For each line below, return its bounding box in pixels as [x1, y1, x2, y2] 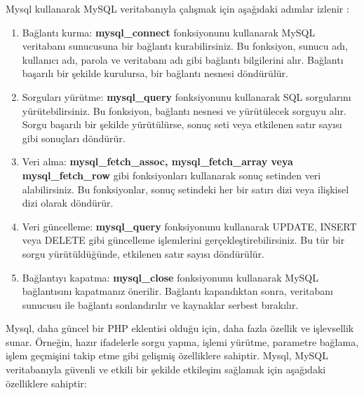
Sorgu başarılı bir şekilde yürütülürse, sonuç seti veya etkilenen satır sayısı [22, 117, 342, 132]
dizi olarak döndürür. [22, 195, 114, 210]
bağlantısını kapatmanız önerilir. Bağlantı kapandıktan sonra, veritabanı [22, 284, 333, 298]
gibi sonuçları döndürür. [22, 130, 126, 145]
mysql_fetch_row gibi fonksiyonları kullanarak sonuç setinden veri [22, 167, 321, 182]
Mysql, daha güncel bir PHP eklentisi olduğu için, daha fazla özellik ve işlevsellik [6, 321, 354, 335]
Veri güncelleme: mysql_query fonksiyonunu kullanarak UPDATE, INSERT [22, 219, 357, 233]
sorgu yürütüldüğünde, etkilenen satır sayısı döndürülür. [22, 246, 264, 261]
